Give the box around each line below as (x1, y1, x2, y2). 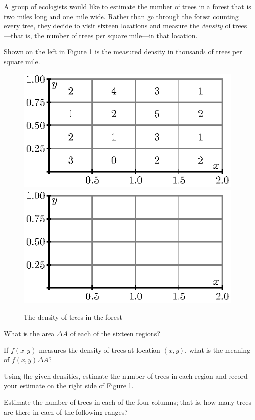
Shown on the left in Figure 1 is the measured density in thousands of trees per (4, 47, 242, 57)
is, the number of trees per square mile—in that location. (25, 30, 198, 40)
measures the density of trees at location (39, 345, 160, 355)
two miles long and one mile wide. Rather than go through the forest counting (4, 11, 239, 21)
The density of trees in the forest (24, 312, 122, 322)
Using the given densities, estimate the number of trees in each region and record (4, 371, 248, 381)
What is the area (4, 328, 55, 339)
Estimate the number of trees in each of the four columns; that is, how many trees (4, 397, 251, 407)
